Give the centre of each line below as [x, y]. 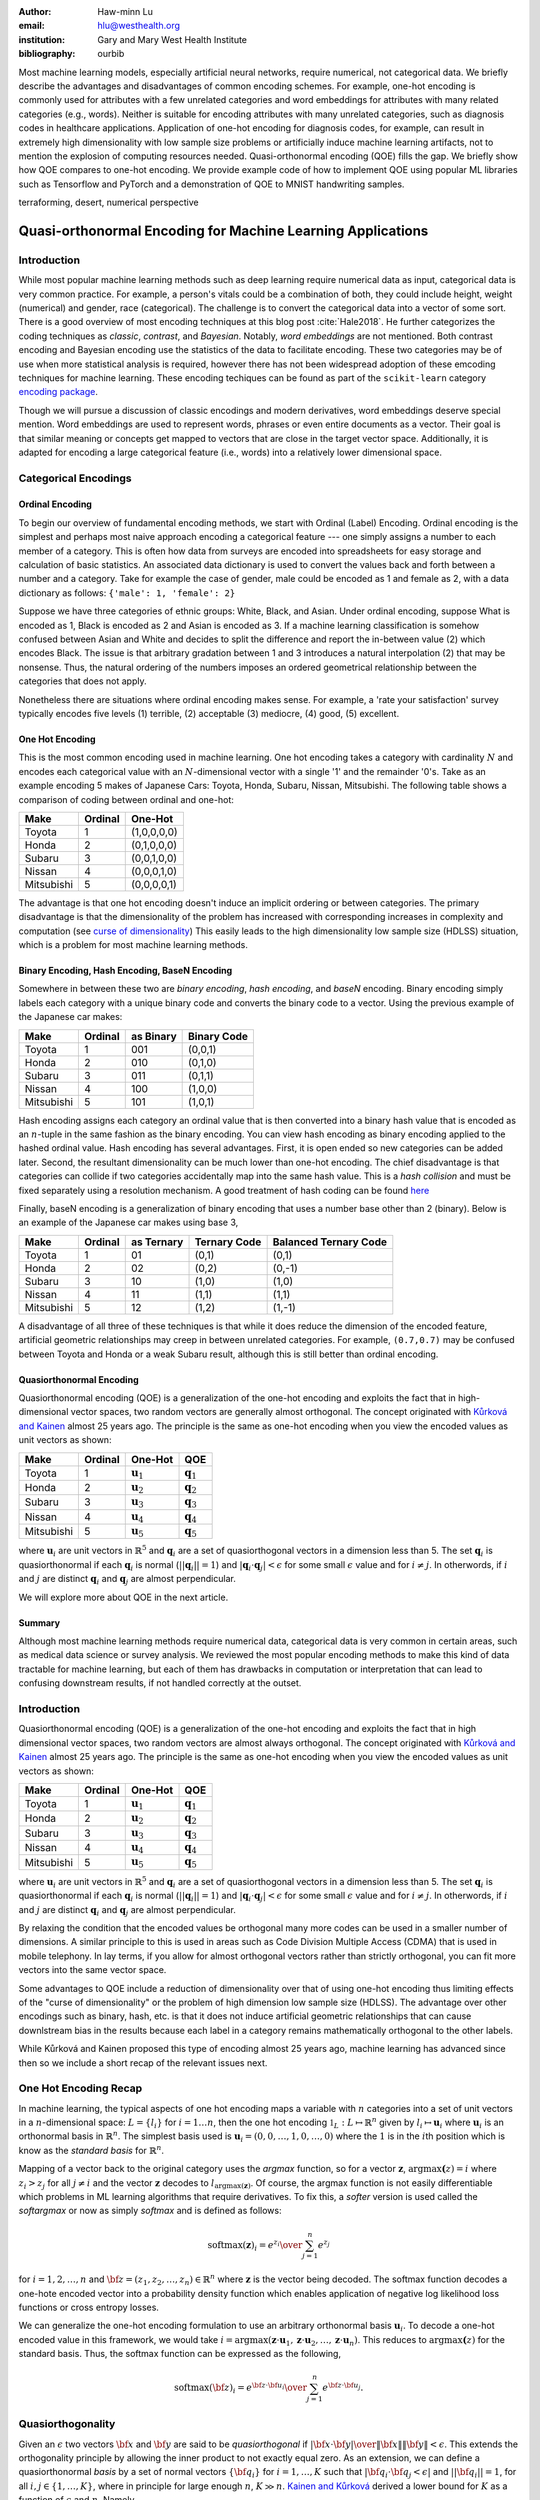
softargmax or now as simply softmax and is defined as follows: [150, 2211]
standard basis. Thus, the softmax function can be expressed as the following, [180, 2354]
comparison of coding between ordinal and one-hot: [126, 799]
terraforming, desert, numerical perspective [108, 202]
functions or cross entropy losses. [89, 2307]
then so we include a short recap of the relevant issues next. [143, 2062]
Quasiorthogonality [67, 2424]
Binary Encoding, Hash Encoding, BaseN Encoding [125, 971]
